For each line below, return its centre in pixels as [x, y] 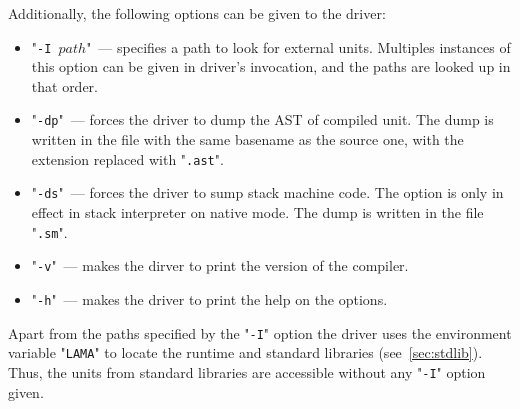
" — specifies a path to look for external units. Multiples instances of [298, 46]
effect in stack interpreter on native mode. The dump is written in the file [257, 212]
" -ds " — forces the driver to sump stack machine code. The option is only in [267, 192]
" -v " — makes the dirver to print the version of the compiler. [220, 265]
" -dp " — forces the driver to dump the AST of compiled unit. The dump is [262, 119]
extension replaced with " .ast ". [127, 158]
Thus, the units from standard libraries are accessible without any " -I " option [247, 371]
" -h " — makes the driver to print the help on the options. [209, 298]
